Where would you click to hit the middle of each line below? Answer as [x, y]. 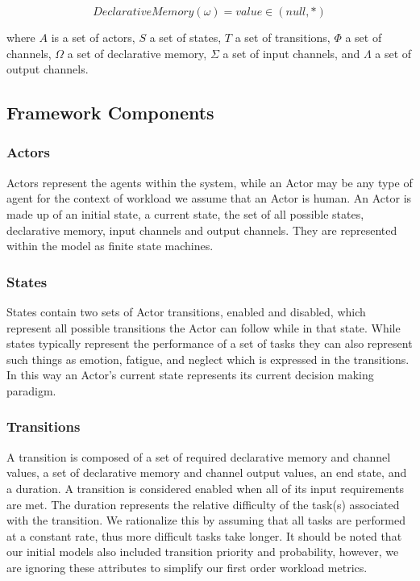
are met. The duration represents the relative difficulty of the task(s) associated [203, 504]
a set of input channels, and [291, 53]
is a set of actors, [93, 37]
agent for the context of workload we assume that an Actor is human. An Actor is [209, 198]
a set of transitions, [283, 37]
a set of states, [185, 37]
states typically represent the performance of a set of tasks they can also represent [210, 343]
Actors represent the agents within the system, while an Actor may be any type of [210, 182]
